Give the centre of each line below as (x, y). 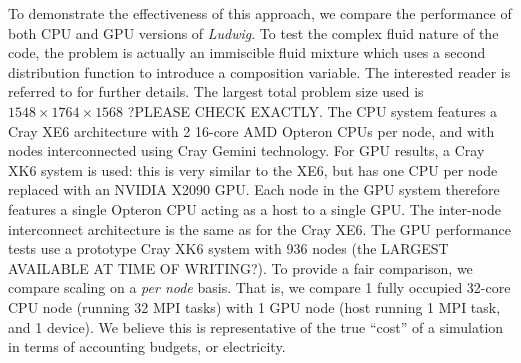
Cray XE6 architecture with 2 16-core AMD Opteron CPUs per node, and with (251, 130)
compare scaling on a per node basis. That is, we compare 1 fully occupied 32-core (259, 287)
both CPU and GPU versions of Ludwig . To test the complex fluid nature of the (253, 32)
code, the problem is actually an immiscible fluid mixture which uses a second (247, 52)
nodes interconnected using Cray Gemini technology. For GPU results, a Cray (246, 150)
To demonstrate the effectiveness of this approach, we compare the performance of (260, 13)
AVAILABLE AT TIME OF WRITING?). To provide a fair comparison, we (240, 267)
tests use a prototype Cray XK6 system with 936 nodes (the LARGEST (228, 248)
